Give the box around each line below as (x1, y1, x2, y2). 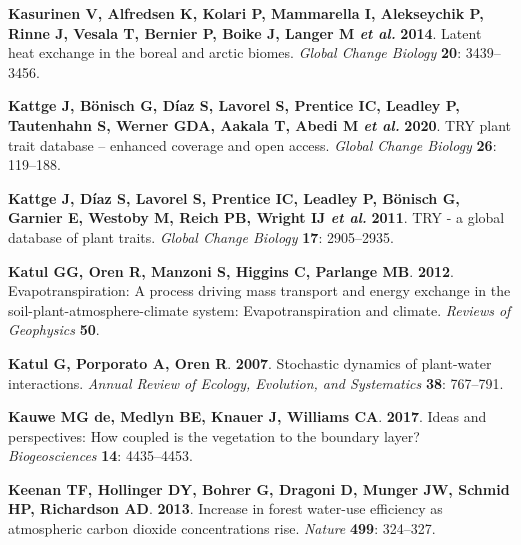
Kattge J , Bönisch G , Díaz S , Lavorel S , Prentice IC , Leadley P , (8, 95, 460, 116)
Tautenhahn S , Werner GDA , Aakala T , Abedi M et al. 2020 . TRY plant (8, 114, 512, 135)
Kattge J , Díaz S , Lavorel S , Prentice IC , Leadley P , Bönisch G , (8, 187, 460, 208)
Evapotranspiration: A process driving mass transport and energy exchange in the (8, 280, 511, 301)
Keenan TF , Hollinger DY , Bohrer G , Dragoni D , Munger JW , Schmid (8, 478, 510, 499)
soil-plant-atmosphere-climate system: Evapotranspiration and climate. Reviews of (8, 299, 511, 320)
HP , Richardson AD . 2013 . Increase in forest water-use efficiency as (8, 498, 443, 519)
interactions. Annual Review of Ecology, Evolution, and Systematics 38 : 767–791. (8, 372, 504, 393)
